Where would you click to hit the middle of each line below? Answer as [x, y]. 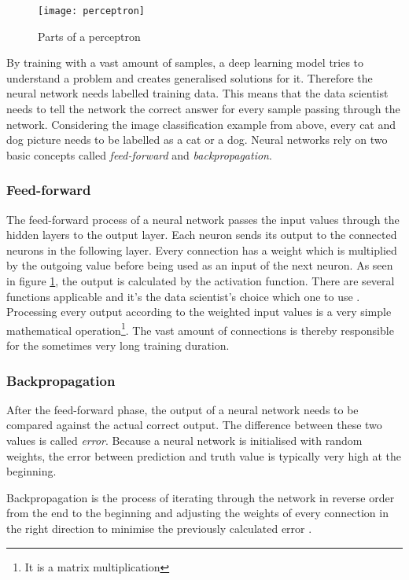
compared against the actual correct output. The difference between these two [194, 425]
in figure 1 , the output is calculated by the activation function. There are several [201, 281]
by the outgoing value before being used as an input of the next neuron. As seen [200, 265]
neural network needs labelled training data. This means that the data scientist [197, 93]
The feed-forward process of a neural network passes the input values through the [203, 219]
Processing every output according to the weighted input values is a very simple [199, 312]
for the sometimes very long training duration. [118, 345]
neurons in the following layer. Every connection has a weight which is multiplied [202, 250]
